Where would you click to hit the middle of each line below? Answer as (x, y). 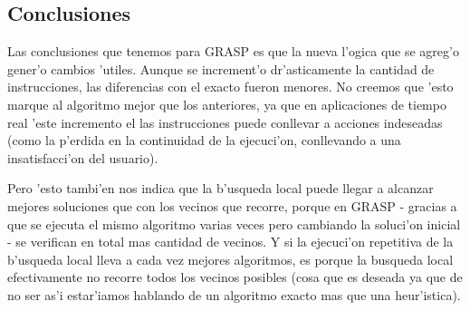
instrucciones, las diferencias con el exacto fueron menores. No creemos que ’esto (230, 87)
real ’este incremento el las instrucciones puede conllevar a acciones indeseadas (225, 122)
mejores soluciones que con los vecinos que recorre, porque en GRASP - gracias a (232, 205)
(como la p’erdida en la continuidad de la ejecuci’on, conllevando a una (204, 140)
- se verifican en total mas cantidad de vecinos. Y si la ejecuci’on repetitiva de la (230, 242)
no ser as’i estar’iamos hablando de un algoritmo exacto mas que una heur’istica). (234, 294)
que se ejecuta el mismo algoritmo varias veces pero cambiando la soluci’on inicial (234, 224)
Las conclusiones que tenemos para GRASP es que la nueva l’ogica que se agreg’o (233, 51)
